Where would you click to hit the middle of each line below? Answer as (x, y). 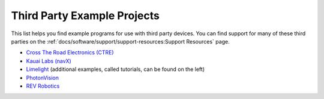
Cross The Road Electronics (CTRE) (70, 52)
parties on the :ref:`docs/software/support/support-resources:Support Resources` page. (121, 41)
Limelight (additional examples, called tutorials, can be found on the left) (115, 69)
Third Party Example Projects (85, 16)
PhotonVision (43, 78)
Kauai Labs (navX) (49, 61)
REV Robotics (43, 86)
